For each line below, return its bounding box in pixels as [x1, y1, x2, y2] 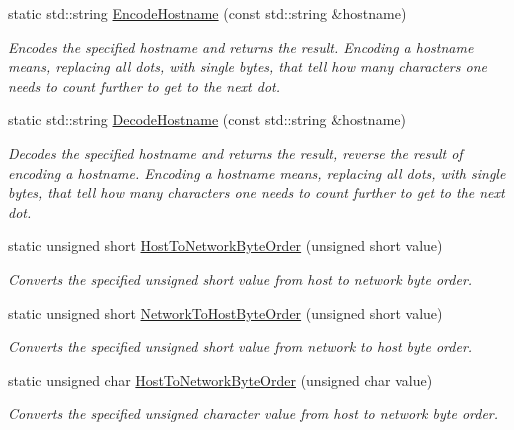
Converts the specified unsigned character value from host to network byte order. [8, 403, 499, 424]
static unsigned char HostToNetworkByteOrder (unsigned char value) [8, 369, 433, 390]
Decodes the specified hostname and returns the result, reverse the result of [8, 142, 463, 163]
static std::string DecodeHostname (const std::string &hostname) [8, 109, 406, 130]
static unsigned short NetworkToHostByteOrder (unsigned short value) [8, 302, 443, 323]
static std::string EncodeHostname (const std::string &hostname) [8, 3, 407, 23]
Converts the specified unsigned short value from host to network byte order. [8, 268, 473, 289]
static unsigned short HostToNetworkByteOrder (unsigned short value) [8, 235, 443, 256]
